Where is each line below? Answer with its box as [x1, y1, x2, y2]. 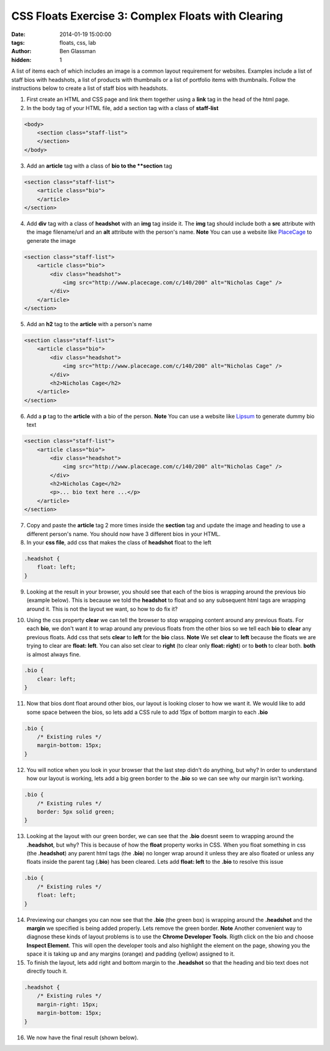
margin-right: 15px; [37, 1001, 99, 1008]
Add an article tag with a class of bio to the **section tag [26, 162, 172, 169]
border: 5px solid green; [37, 808, 115, 815]
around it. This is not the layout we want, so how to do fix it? [26, 605, 178, 612]
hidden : [11, 56, 32, 64]
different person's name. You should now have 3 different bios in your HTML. [26, 530, 221, 538]
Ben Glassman [59, 48, 96, 55]
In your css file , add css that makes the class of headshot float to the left [26, 539, 212, 546]
